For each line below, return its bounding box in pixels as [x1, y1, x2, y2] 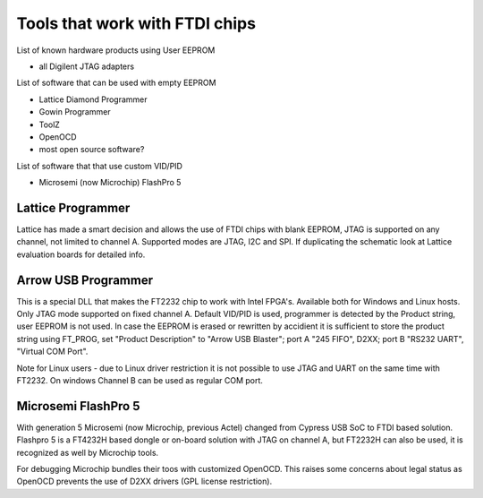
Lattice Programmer [16, 200, 131, 215]
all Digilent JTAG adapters [38, 61, 134, 72]
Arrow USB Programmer [16, 272, 154, 288]
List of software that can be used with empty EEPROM [16, 77, 216, 89]
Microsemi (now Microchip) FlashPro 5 [38, 177, 182, 188]
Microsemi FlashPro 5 [16, 399, 140, 414]
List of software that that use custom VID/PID [16, 160, 183, 171]
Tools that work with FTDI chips [16, 13, 257, 33]
